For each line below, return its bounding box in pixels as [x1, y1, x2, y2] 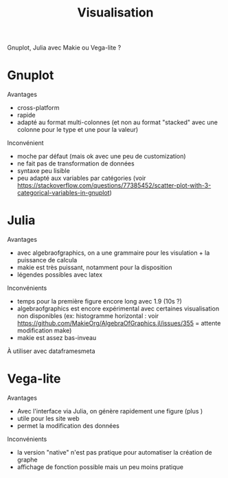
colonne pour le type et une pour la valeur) [16, 126, 139, 134]
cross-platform [16, 104, 60, 112]
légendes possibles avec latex [16, 271, 103, 279]
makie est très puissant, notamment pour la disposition [16, 263, 173, 272]
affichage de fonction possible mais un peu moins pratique [16, 463, 184, 471]
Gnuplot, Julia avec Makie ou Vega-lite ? [7, 43, 122, 52]
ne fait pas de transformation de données [16, 159, 135, 168]
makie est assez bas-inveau [16, 334, 97, 342]
